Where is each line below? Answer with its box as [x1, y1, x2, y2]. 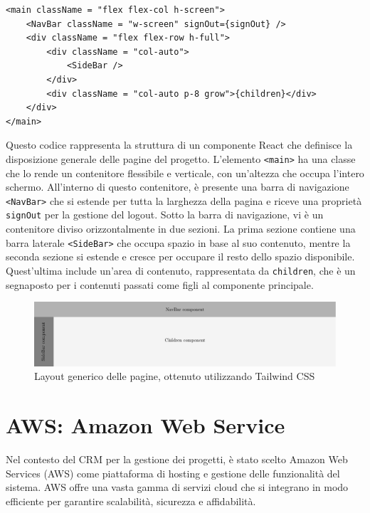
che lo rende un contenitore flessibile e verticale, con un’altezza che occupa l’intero [6, 165, 364, 180]
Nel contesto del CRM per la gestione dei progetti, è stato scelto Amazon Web [6, 452, 348, 467]
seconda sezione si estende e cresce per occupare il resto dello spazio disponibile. [6, 249, 355, 264]
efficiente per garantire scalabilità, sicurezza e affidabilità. [6, 493, 256, 508]
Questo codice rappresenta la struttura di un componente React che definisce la [6, 137, 353, 152]
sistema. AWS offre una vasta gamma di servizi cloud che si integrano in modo [6, 480, 349, 495]
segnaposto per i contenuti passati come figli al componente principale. [6, 277, 314, 292]
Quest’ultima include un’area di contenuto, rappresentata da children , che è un [6, 263, 356, 277]
